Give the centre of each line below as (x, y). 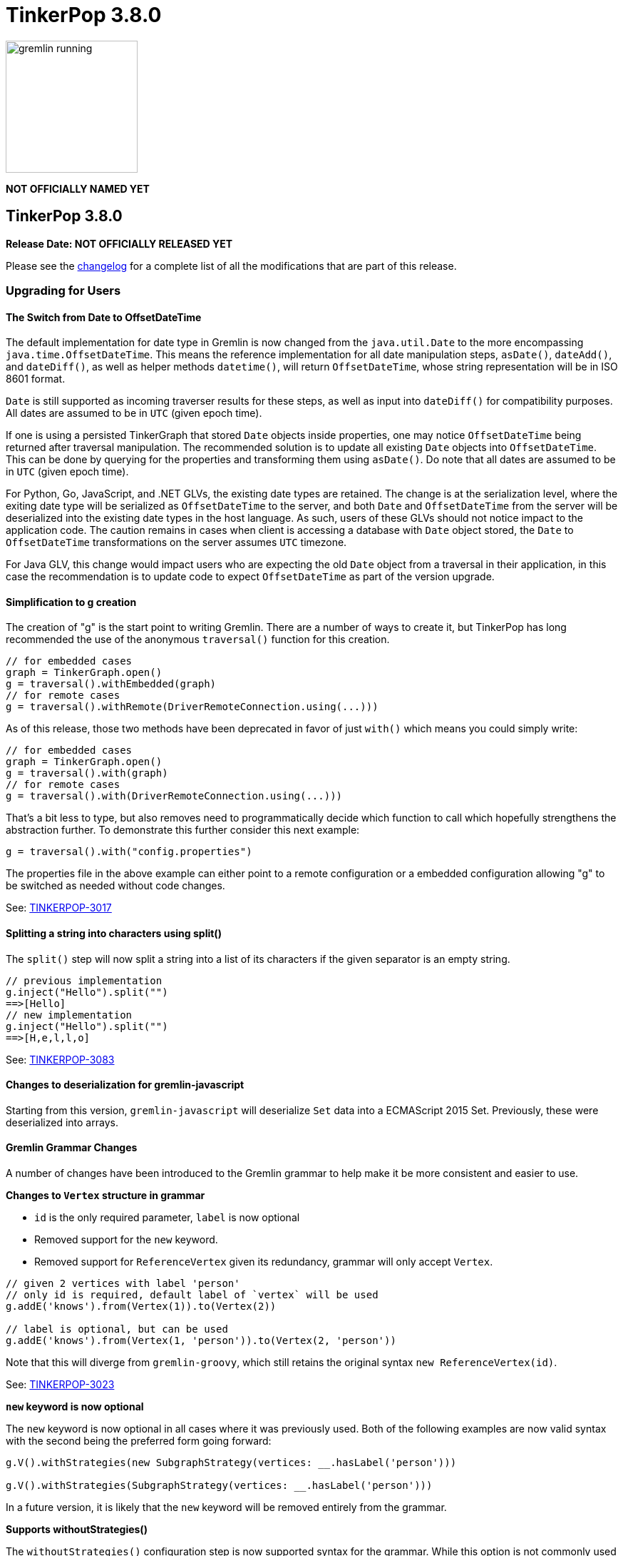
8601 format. (36, 379)
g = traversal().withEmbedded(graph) (111, 684)
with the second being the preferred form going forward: (139, 1441)
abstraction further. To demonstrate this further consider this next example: (183, 830)
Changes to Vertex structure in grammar (105, 1196)
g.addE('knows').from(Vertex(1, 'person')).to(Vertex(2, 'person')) (201, 1341)
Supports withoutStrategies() (77, 1530)
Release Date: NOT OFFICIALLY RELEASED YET (119, 243)
